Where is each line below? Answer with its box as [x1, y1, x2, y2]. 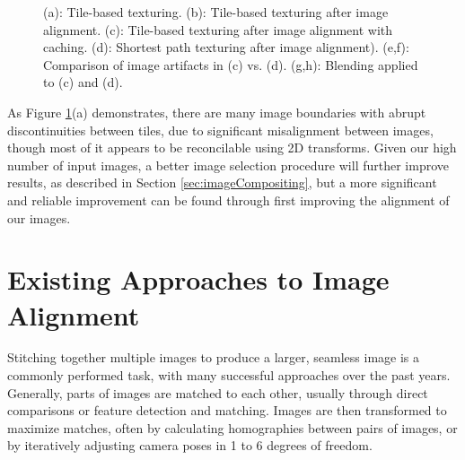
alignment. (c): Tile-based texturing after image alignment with [43, 20, 393, 39]
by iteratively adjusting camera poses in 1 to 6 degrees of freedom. [7, 436, 373, 455]
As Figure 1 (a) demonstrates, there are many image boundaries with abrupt [7, 102, 426, 121]
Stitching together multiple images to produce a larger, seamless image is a [7, 348, 419, 367]
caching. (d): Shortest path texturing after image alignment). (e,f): [43, 38, 409, 56]
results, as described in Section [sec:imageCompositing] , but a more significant [7, 173, 437, 192]
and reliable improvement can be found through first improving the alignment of [7, 190, 450, 209]
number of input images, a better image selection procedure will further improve [7, 155, 449, 174]
